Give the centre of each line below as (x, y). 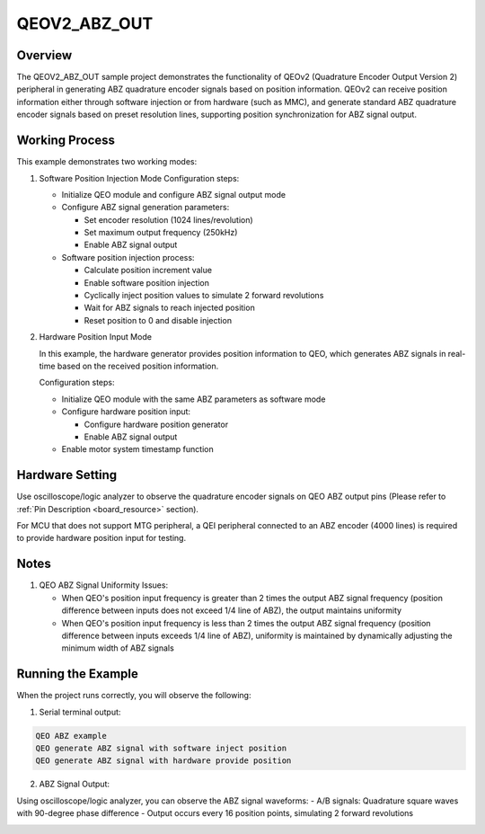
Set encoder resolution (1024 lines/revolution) (168, 219)
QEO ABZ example (71, 736)
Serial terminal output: (80, 712)
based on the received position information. (138, 366)
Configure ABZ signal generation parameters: (145, 208)
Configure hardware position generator (156, 424)
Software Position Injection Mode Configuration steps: (139, 178)
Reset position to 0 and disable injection (158, 320)
